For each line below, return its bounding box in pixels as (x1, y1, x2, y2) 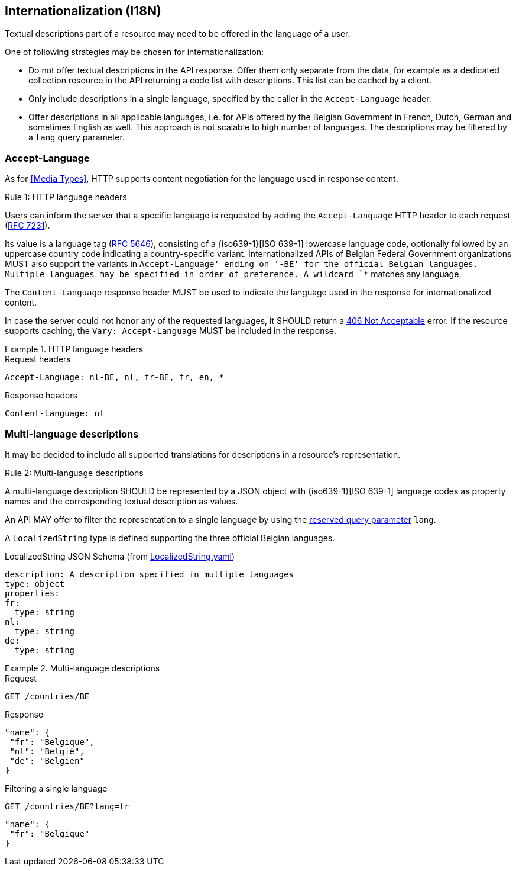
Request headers (5, 354, 71, 365)
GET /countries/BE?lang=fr (5, 801, 129, 811)
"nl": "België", (9, 746, 85, 756)
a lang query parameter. (28, 132, 125, 143)
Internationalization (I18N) (5, 4, 161, 18)
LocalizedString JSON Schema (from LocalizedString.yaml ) (5, 551, 235, 561)
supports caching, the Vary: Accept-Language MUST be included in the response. (5, 326, 337, 336)
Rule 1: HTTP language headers (5, 192, 127, 203)
